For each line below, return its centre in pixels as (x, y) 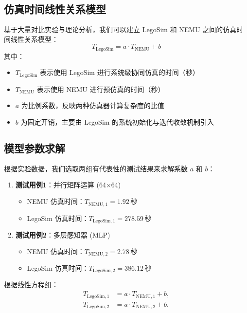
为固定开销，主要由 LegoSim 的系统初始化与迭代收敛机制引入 (117, 122)
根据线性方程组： (31, 285)
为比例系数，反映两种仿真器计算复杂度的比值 (93, 105)
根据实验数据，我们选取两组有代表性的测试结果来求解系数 (96, 168)
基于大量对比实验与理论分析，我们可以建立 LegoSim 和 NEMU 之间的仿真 (120, 29)
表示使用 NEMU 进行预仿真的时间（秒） (101, 89)
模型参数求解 (35, 148)
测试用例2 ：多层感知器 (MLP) (63, 234)
